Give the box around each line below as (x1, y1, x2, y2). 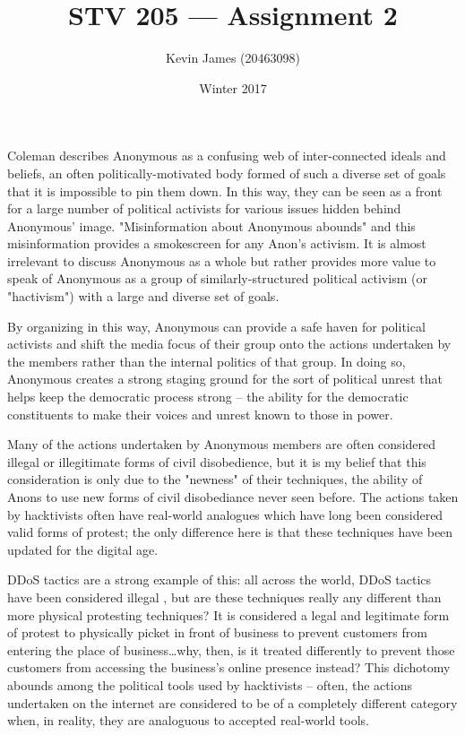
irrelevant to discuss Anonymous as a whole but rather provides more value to (7, 251, 436, 270)
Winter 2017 (199, 78, 267, 97)
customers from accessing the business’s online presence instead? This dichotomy (7, 658, 451, 677)
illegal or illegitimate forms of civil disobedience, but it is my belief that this (7, 452, 426, 471)
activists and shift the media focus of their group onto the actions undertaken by (7, 334, 452, 353)
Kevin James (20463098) (166, 48, 300, 67)
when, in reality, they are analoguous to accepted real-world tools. (7, 711, 369, 730)
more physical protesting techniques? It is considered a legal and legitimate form (7, 605, 450, 624)
